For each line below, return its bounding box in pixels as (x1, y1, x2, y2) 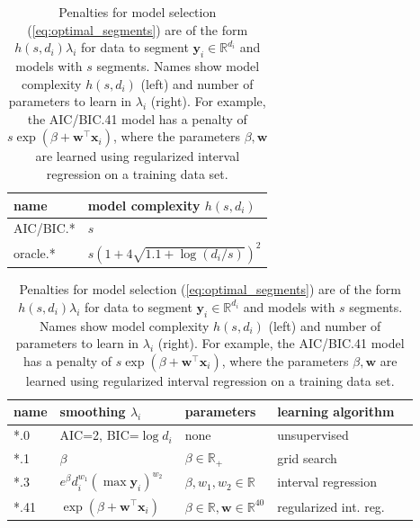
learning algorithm (277, 402, 395, 421)
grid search (277, 448, 337, 467)
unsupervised (277, 425, 349, 444)
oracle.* (13, 243, 56, 262)
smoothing (59, 402, 126, 421)
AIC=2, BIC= (59, 425, 139, 444)
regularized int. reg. (277, 497, 385, 515)
